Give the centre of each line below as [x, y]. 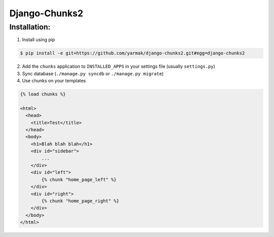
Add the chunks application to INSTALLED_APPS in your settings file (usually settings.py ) [119, 67]
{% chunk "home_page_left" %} [79, 180]
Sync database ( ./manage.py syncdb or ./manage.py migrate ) [93, 73]
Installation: [30, 27]
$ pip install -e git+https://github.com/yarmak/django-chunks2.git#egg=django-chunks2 [132, 53]
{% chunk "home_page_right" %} [80, 201]
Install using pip [39, 40]
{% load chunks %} [43, 94]
